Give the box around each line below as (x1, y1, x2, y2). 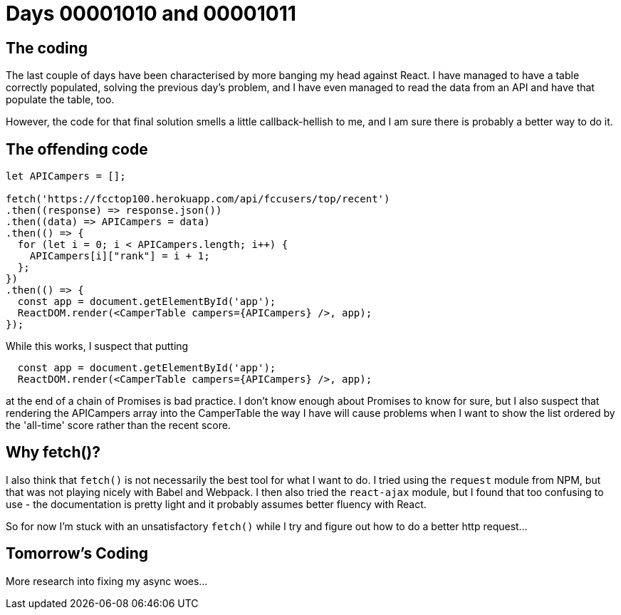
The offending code (6, 140, 148, 158)
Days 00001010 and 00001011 (6, 1, 296, 26)
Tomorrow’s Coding (6, 544, 148, 563)
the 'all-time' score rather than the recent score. (6, 419, 231, 432)
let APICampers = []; (6, 170, 126, 182)
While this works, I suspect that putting (6, 340, 189, 353)
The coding (6, 38, 88, 57)
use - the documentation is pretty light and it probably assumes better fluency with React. (6, 497, 427, 510)
